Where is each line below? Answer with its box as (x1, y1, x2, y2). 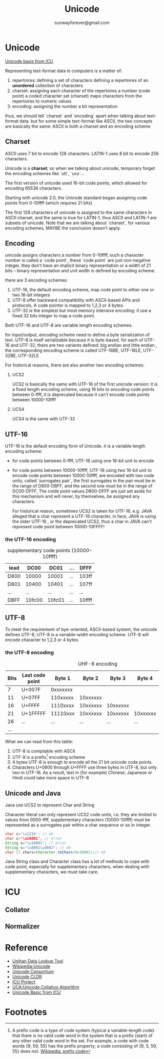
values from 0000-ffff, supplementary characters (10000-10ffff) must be (5, 817, 150, 823)
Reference (5, 942, 48, 953)
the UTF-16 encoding (5, 536, 56, 543)
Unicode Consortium (12, 969, 54, 975)
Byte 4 (137, 674, 153, 681)
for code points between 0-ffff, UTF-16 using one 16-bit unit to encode (12, 458, 154, 464)
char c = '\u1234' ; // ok (5, 831, 54, 836)
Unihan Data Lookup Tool (12, 958, 63, 964)
